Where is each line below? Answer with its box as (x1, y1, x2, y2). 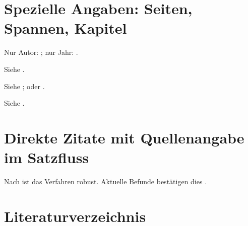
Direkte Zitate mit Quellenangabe (4, 127, 244, 147)
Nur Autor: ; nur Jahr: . (4, 47, 78, 57)
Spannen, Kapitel (4, 18, 127, 38)
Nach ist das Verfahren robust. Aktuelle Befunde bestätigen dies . (4, 176, 207, 186)
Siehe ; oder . (4, 81, 45, 91)
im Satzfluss (4, 147, 89, 168)
